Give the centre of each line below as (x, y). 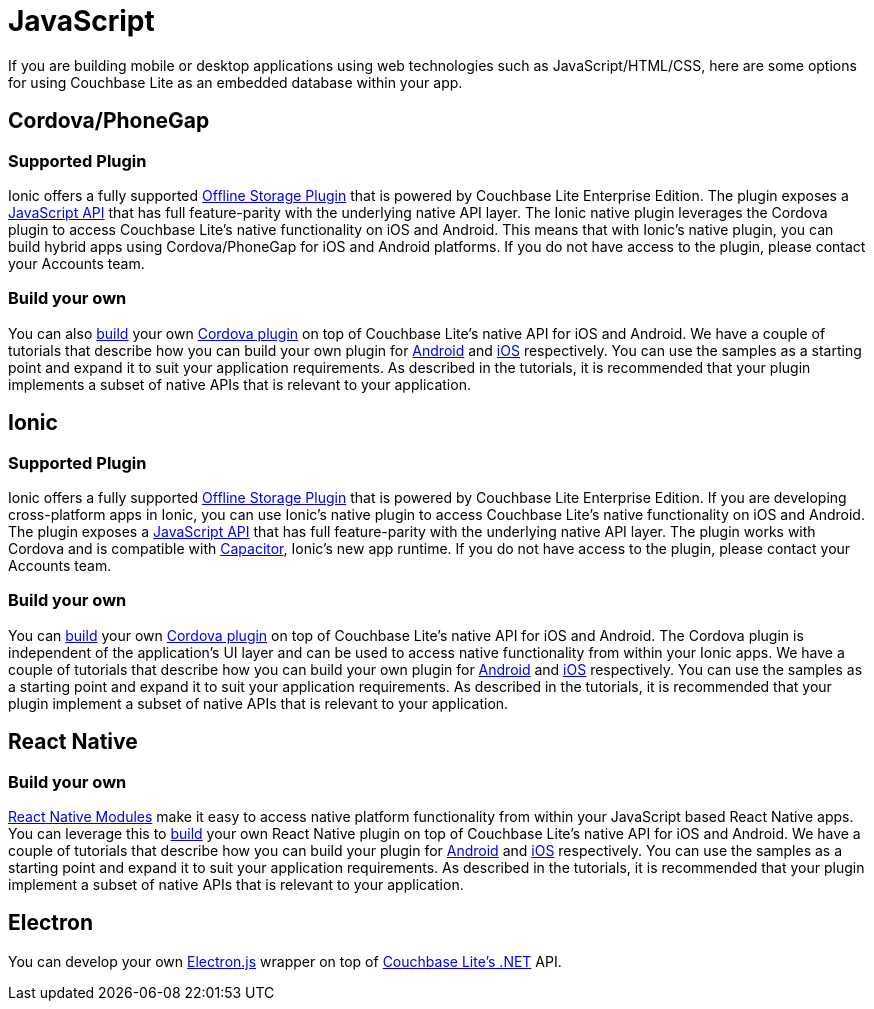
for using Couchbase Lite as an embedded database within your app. (235, 82)
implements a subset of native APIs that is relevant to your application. (239, 384)
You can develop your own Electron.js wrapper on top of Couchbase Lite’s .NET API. (285, 961)
